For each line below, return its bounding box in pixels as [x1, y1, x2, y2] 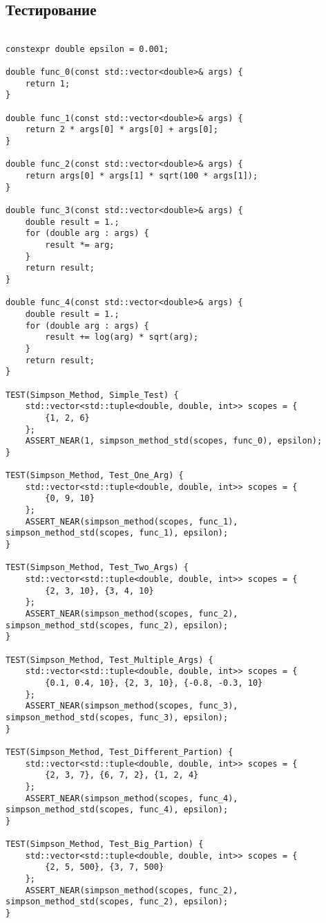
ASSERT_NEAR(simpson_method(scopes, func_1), [25, 516, 238, 527]
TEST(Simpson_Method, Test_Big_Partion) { [6, 839, 204, 850]
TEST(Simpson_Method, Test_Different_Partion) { [6, 747, 233, 757]
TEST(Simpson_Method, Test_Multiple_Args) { [6, 655, 213, 665]
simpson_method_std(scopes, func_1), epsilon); [6, 528, 229, 538]
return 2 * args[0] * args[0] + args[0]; [25, 125, 218, 135]
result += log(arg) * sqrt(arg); [45, 332, 199, 342]
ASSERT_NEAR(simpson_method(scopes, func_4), [25, 793, 238, 803]
